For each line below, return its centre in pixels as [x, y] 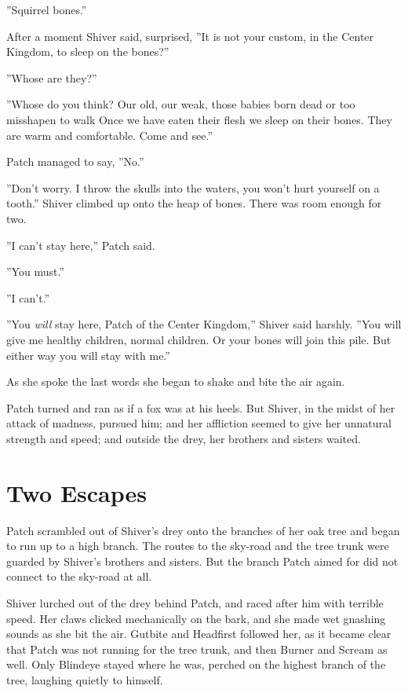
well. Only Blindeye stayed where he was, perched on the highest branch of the [196, 664]
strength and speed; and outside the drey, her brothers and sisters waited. [184, 438]
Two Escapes [77, 492]
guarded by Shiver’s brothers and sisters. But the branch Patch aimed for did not [202, 561]
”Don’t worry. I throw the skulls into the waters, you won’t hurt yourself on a [193, 187]
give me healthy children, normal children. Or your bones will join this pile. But [199, 339]
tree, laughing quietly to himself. [85, 679]
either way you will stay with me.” [88, 355]
